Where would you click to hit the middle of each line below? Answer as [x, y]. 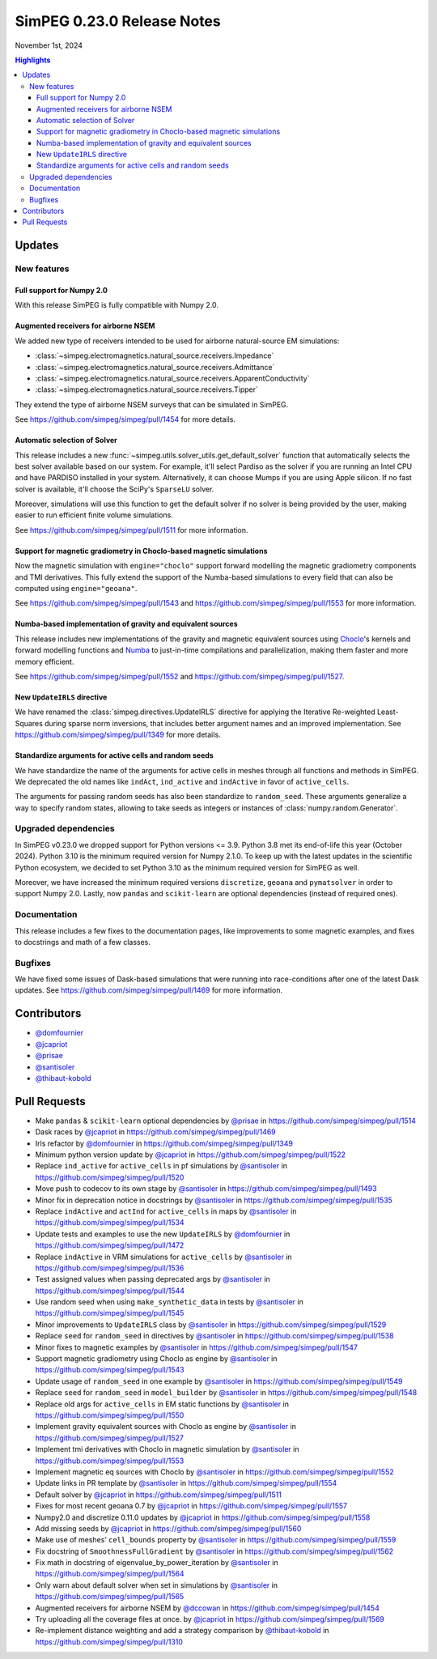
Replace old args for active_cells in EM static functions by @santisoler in [162, 1404]
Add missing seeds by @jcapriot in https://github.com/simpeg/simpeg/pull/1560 [168, 1528]
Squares [29, 723]
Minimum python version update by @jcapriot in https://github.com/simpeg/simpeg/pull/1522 [190, 1155]
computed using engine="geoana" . [76, 589]
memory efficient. [45, 661]
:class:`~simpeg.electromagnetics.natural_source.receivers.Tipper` [146, 389]
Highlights [33, 60]
